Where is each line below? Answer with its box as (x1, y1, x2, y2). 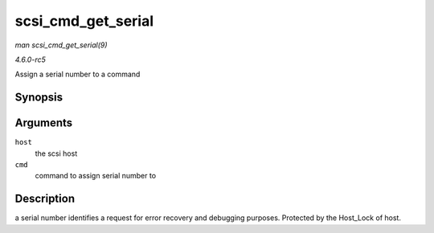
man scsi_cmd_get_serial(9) (14, 40, 108, 50)
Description (14, 192, 76, 206)
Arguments (14, 117, 73, 130)
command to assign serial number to (35, 171, 157, 181)
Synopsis (14, 91, 63, 104)
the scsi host (35, 149, 78, 158)
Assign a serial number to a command (14, 69, 141, 80)
